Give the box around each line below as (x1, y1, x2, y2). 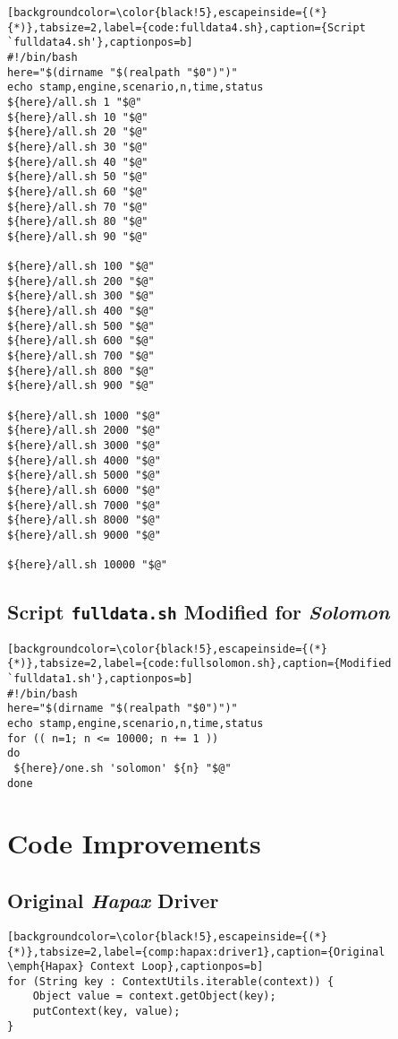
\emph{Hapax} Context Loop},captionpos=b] (7, 960, 264, 974)
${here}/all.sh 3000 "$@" (7, 439, 161, 453)
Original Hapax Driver (7, 887, 219, 914)
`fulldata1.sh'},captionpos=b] (7, 672, 193, 686)
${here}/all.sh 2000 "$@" (7, 424, 161, 437)
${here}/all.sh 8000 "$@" (7, 514, 161, 527)
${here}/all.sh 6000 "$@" (7, 484, 161, 497)
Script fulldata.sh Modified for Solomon (7, 598, 390, 626)
